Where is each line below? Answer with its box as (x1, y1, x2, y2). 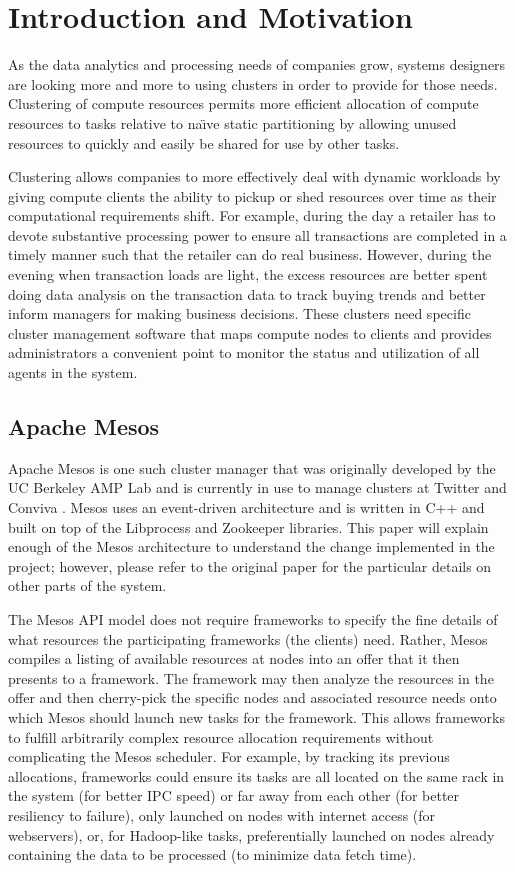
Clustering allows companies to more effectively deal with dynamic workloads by (8, 166, 501, 187)
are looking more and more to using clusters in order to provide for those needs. (8, 73, 498, 94)
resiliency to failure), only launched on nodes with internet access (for (8, 804, 436, 825)
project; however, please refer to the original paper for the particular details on (8, 555, 492, 576)
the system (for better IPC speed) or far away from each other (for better (8, 785, 460, 806)
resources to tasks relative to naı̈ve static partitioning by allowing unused (8, 112, 457, 133)
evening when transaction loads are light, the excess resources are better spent (8, 264, 488, 285)
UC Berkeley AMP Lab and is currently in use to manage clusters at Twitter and (8, 477, 507, 498)
